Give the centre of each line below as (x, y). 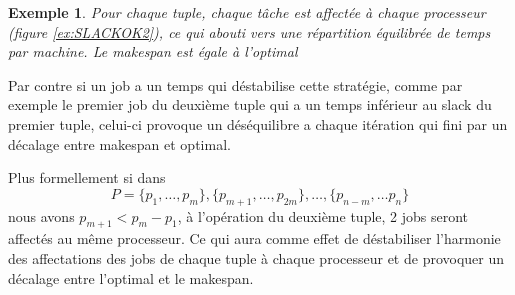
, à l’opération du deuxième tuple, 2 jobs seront (323, 215)
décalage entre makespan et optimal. (119, 143)
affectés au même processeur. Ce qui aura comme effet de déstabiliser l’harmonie (254, 238)
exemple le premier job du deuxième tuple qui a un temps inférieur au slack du (250, 104)
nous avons (41, 215)
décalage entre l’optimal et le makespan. (131, 277)
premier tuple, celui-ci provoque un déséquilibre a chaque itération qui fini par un (258, 123)
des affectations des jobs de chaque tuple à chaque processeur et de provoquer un (256, 257)
